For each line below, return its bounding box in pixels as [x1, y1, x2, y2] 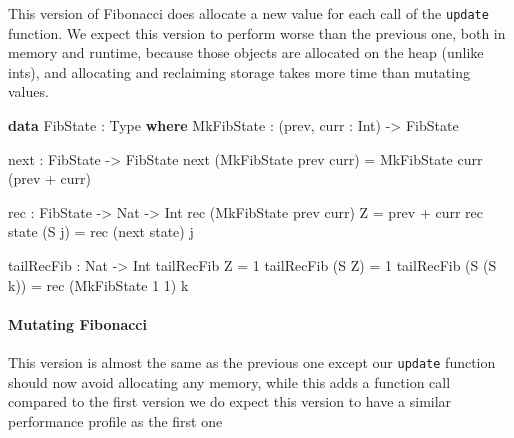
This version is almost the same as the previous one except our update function [8, 351, 496, 372]
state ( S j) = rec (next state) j [8, 221, 194, 242]
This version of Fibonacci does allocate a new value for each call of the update [8, 3, 489, 23]
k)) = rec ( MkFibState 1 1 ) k [8, 274, 189, 295]
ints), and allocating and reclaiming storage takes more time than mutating [8, 61, 470, 82]
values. [8, 81, 49, 102]
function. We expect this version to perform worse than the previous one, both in [8, 22, 506, 43]
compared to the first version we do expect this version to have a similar [8, 391, 452, 412]
